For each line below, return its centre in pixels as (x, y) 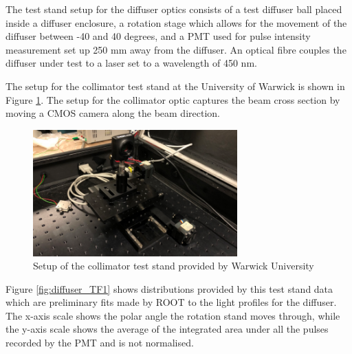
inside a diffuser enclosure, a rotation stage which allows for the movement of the (176, 22)
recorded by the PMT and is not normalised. (100, 343)
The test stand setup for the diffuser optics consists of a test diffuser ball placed (174, 9)
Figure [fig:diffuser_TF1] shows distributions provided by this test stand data (169, 288)
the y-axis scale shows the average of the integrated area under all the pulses (167, 329)
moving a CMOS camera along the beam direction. (113, 113)
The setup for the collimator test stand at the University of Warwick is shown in (175, 86)
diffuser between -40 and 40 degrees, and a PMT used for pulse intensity (158, 36)
